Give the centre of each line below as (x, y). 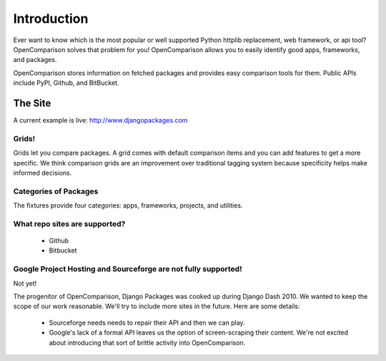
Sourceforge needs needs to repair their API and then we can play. (147, 322)
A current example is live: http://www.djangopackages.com (100, 121)
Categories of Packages (56, 191)
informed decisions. (43, 173)
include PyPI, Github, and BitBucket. (66, 83)
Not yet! (25, 283)
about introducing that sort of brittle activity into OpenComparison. (147, 342)
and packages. (35, 60)
